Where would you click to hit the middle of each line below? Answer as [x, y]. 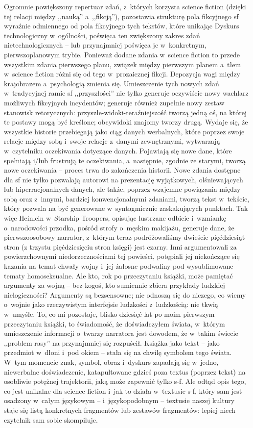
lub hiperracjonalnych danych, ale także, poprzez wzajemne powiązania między [122, 189]
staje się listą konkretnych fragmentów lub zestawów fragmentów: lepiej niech [120, 410]
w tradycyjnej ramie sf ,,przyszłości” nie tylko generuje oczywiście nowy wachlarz [126, 93]
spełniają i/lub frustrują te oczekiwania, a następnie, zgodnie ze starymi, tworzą [125, 160]
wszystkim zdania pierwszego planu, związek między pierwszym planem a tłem [123, 64]
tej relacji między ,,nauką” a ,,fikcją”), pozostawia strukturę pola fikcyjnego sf [121, 16]
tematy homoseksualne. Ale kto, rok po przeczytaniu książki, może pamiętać [118, 275]
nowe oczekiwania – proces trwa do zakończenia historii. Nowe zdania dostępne [122, 170]
